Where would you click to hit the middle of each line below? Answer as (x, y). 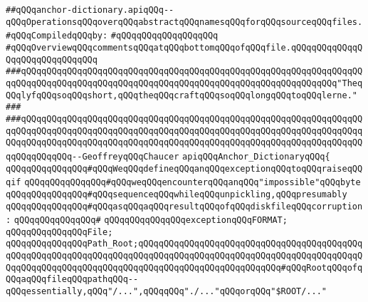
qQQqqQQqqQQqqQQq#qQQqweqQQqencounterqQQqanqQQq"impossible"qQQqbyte (193, 183)
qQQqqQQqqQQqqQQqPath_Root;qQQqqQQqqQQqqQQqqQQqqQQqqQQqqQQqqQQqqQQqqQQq (184, 244)
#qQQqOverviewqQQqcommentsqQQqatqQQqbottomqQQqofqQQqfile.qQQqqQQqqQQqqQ (184, 47)
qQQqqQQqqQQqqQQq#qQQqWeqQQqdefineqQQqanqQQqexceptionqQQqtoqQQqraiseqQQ (184, 168)
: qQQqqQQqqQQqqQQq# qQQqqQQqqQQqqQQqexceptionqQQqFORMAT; (147, 220)
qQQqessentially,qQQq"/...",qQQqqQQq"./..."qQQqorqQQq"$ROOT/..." (167, 292)
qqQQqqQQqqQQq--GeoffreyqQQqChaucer (93, 156)
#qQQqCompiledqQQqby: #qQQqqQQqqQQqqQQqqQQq (112, 36)
